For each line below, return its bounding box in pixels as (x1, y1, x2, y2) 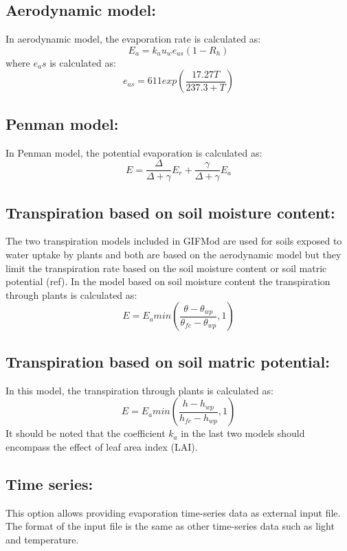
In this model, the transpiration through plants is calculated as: (5, 383, 273, 397)
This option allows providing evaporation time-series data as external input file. (5, 505, 341, 519)
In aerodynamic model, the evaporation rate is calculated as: (5, 32, 261, 46)
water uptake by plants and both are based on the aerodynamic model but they (5, 247, 342, 262)
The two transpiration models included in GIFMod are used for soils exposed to (5, 234, 342, 248)
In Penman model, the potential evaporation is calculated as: (5, 145, 262, 159)
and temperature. (5, 532, 79, 546)
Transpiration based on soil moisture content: (5, 201, 335, 223)
